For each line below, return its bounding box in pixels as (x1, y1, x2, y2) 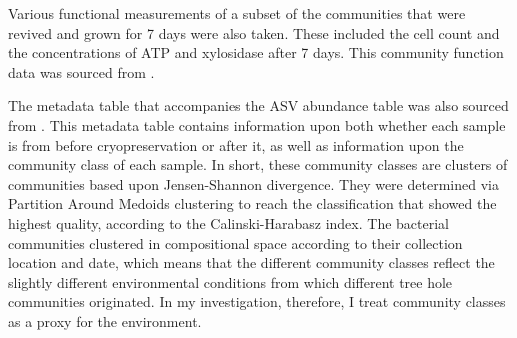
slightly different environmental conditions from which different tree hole (8, 271, 453, 292)
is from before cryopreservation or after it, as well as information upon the (8, 134, 464, 155)
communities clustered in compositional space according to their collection (8, 232, 463, 253)
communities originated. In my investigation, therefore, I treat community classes (8, 291, 506, 312)
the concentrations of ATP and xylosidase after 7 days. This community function (8, 42, 504, 63)
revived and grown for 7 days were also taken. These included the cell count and (8, 22, 500, 43)
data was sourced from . (8, 61, 155, 82)
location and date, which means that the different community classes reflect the (8, 252, 495, 273)
